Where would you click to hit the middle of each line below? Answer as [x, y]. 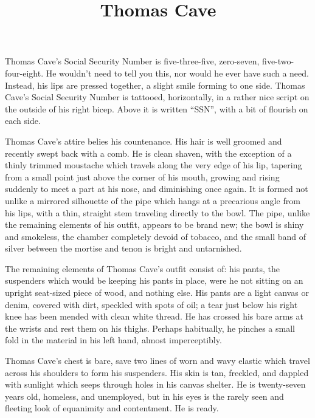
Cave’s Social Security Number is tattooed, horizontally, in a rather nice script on [157, 97]
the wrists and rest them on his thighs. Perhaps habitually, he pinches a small [150, 328]
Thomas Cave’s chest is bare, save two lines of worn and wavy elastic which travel [157, 361]
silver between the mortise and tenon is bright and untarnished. [123, 248]
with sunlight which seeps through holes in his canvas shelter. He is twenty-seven [155, 384]
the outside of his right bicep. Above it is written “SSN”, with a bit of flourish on [157, 108]
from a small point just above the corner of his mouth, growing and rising [142, 176]
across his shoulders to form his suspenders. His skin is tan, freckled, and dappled [157, 372]
